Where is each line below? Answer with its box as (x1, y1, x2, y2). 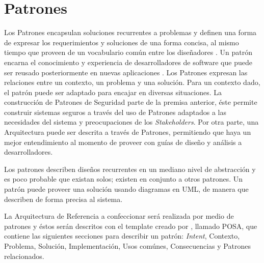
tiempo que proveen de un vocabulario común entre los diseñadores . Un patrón (4, 47, 252, 57)
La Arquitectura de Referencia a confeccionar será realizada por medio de (4, 211, 234, 221)
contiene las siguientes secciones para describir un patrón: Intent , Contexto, (4, 230, 240, 241)
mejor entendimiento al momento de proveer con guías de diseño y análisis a (4, 136, 242, 147)
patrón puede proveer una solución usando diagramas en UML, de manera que (4, 184, 249, 194)
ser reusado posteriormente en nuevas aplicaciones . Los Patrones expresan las (4, 67, 248, 77)
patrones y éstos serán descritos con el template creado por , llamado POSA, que (4, 220, 257, 231)
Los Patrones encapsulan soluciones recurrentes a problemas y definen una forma (4, 27, 257, 38)
